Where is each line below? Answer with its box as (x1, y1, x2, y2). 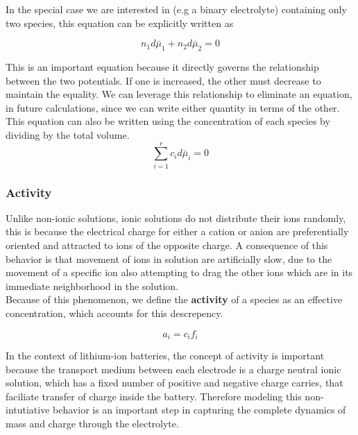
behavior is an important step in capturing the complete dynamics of (53, 402, 346, 417)
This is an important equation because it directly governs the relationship (6, 59, 319, 74)
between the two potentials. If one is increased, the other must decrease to (6, 73, 321, 87)
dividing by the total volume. (6, 127, 130, 142)
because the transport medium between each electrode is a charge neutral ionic (6, 361, 341, 376)
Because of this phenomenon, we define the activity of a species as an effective (6, 292, 343, 307)
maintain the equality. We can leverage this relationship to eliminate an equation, (6, 87, 352, 101)
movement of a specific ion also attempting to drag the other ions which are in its (6, 265, 353, 280)
